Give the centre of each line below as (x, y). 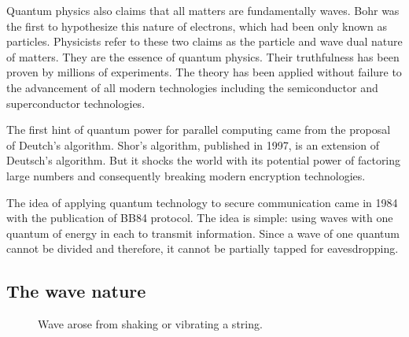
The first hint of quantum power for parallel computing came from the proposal (199, 130)
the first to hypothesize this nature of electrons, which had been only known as (197, 26)
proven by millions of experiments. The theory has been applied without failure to (204, 72)
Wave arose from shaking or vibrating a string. (150, 324)
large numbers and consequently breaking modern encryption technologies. (186, 175)
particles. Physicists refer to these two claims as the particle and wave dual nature (204, 41)
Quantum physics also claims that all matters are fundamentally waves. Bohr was (203, 10)
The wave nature (76, 291)
